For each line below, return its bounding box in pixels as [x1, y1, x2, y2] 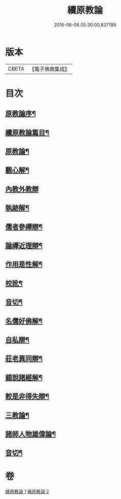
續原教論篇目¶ [5, 128, 50, 137]
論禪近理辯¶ [5, 242, 43, 250]
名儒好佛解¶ [5, 317, 43, 325]
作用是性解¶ [5, 260, 43, 269]
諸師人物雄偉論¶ [5, 429, 56, 438]
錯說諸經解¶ [5, 373, 43, 382]
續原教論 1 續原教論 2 [5, 488, 50, 495]
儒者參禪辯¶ [5, 222, 43, 231]
